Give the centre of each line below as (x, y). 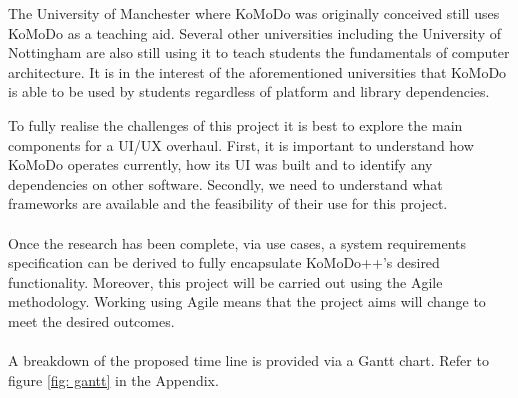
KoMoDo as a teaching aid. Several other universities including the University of (255, 32)
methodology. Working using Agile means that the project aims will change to (247, 301)
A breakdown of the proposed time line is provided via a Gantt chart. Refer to (248, 360)
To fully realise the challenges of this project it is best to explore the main (235, 124)
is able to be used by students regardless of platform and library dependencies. (249, 91)
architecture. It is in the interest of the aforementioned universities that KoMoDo (257, 71)
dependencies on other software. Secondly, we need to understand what (225, 183)
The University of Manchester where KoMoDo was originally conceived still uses (254, 13)
